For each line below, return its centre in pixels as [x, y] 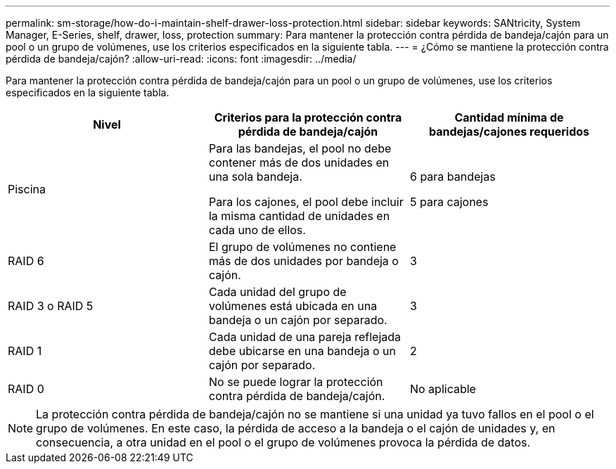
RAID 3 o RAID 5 [51, 306]
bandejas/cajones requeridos [509, 131]
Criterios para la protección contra [308, 117]
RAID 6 [26, 261]
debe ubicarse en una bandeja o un [302, 351]
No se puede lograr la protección [296, 382]
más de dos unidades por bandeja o [303, 261]
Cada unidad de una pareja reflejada [305, 337]
